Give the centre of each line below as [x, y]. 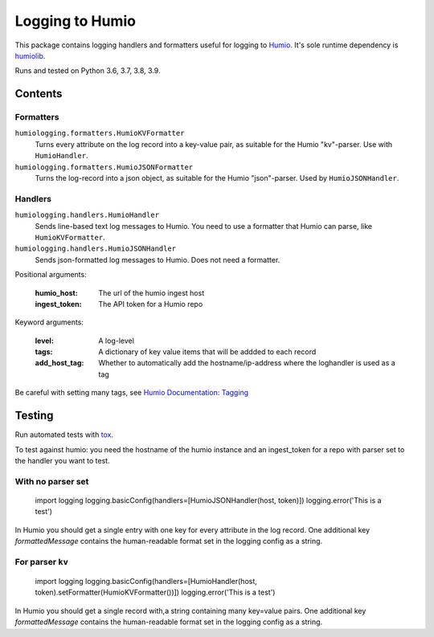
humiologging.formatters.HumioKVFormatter [100, 133]
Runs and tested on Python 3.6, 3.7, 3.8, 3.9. [88, 71]
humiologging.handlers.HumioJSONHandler [96, 249]
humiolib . [30, 55]
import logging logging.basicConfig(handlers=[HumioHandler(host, [146, 582]
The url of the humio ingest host [151, 292]
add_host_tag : [59, 363]
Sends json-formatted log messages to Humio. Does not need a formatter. [158, 259]
